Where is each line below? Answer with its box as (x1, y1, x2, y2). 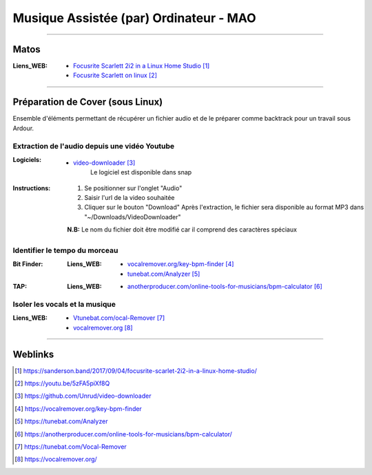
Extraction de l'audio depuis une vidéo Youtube (12, 141, 175, 151)
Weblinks (12, 348, 54, 360)
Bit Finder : (12, 260, 43, 268)
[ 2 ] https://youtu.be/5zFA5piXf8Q (14, 379, 110, 387)
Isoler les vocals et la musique (12, 299, 116, 309)
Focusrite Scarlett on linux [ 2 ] (73, 71, 158, 79)
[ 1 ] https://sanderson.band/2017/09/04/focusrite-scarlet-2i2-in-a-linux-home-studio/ (14, 366, 258, 375)
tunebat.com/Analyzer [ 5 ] (127, 270, 200, 278)
